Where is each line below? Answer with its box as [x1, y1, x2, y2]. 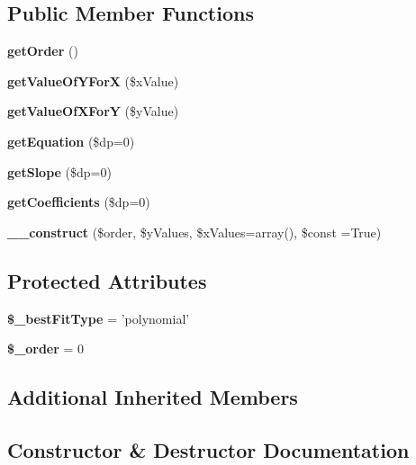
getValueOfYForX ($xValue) [7, 71, 179, 90]
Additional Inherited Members [7, 383, 298, 411]
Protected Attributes [7, 266, 207, 294]
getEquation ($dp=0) [7, 131, 135, 150]
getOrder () [7, 41, 78, 60]
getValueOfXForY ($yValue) [7, 102, 179, 121]
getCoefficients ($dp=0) [7, 192, 150, 211]
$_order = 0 [7, 339, 85, 358]
